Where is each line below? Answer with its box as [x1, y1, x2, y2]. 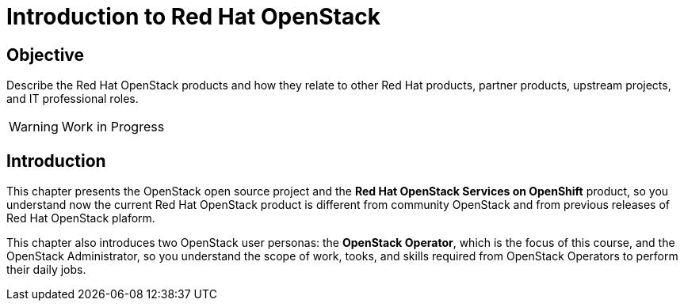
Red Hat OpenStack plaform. [6, 211, 155, 226]
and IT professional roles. [6, 92, 139, 106]
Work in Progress [61, 119, 165, 135]
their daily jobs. [6, 263, 86, 277]
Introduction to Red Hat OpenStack [6, 3, 380, 30]
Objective [6, 44, 85, 65]
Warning [9, 119, 59, 135]
